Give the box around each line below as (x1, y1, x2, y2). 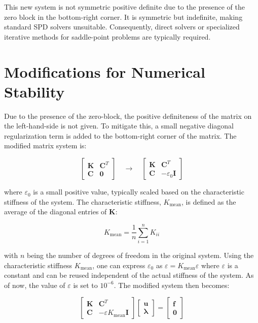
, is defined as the (181, 196, 236, 207)
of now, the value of (4, 279, 65, 290)
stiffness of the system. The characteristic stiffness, (4, 196, 161, 207)
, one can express (92, 260, 145, 270)
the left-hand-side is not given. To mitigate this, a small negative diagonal (4, 120, 234, 131)
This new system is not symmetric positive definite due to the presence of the (4, 2, 245, 12)
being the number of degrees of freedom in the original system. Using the (26, 249, 254, 260)
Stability (4, 81, 65, 102)
